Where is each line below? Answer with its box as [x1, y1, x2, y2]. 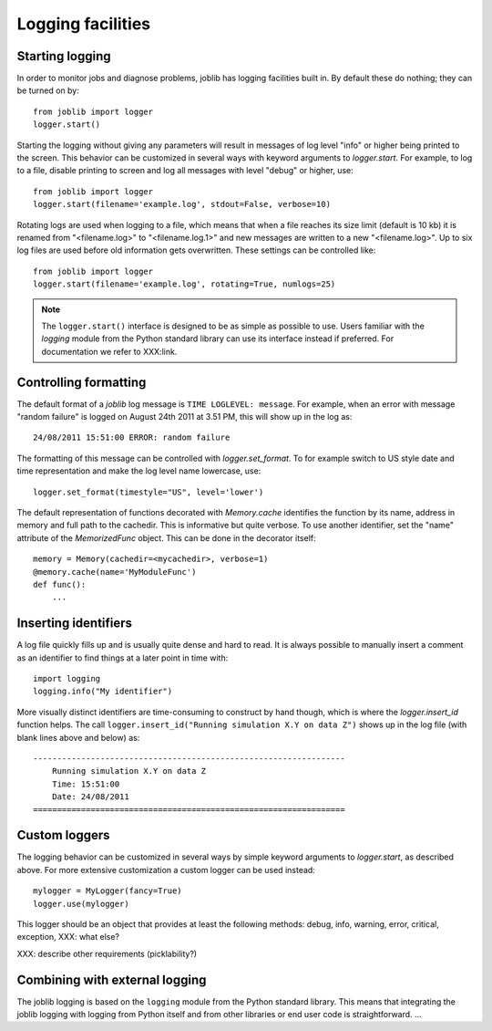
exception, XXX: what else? [16, 932, 120, 942]
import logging [33, 673, 101, 683]
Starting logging [16, 48, 111, 64]
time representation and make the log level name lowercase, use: [16, 465, 261, 476]
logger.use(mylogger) [33, 899, 129, 909]
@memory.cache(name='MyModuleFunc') [33, 567, 197, 577]
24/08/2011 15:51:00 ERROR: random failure [33, 432, 231, 443]
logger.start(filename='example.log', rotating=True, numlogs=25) [33, 279, 336, 289]
